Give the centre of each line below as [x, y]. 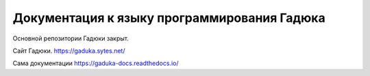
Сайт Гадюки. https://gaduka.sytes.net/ [69, 51]
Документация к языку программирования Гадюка [169, 18]
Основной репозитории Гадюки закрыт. [71, 38]
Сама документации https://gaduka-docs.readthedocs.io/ [96, 63]
